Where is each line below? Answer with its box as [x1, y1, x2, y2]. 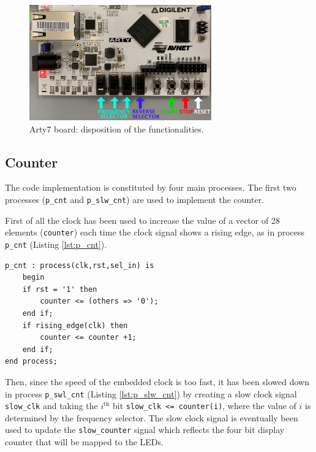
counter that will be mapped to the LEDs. [5, 435, 164, 448]
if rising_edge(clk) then [22, 321, 128, 330]
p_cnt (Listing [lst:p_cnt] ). [5, 237, 107, 250]
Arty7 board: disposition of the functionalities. [29, 122, 204, 135]
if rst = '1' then [22, 285, 97, 294]
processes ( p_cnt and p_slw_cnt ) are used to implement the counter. [5, 193, 265, 206]
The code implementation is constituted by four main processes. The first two [5, 181, 296, 194]
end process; [5, 357, 58, 366]
